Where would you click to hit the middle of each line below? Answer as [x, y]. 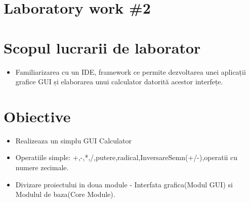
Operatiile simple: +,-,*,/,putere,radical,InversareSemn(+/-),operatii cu [127, 157]
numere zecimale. [42, 167]
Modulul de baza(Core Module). [65, 194]
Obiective [37, 116]
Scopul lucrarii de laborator [102, 47]
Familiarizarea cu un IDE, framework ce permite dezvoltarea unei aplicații [131, 71]
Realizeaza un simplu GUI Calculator [73, 140]
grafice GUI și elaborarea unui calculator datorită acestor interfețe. [119, 82]
